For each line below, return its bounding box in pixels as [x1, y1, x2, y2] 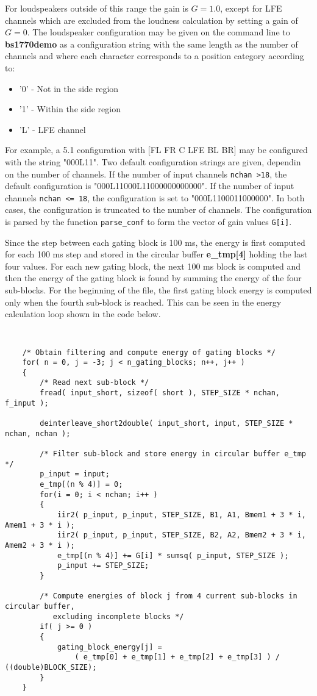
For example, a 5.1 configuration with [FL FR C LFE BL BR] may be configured [5, 143, 308, 156]
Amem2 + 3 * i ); [5, 540, 75, 550]
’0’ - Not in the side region [19, 82, 119, 95]
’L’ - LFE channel [19, 123, 86, 135]
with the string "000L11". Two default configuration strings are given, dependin [5, 155, 301, 168]
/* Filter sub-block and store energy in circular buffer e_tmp [40, 450, 306, 459]
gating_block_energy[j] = [57, 642, 162, 651]
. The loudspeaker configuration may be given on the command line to [27, 26, 290, 38]
